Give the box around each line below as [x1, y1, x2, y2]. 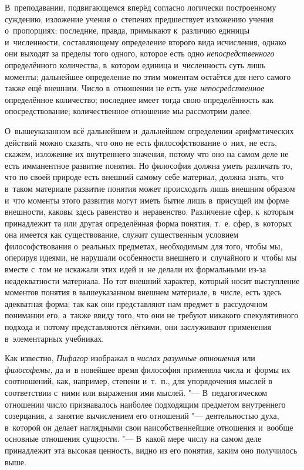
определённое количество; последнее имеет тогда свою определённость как [5, 93, 274, 105]
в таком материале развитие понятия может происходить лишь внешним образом [5, 182, 295, 194]
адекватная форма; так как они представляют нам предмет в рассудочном [5, 297, 268, 309]
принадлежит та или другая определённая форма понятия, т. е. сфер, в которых [5, 216, 292, 229]
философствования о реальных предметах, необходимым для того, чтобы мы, [5, 239, 283, 252]
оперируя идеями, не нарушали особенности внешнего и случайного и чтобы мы [5, 251, 297, 264]
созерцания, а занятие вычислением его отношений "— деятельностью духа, [5, 409, 279, 422]
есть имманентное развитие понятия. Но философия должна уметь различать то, [5, 159, 293, 171]
